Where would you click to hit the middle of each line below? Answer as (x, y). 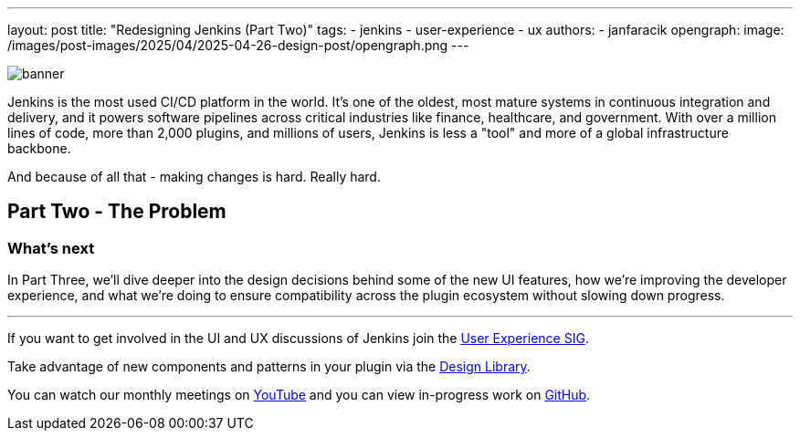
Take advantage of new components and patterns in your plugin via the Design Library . (269, 367)
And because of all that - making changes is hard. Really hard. (194, 177)
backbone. (39, 148)
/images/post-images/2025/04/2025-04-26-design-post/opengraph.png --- (238, 45)
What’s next (51, 248)
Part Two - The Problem (117, 212)
